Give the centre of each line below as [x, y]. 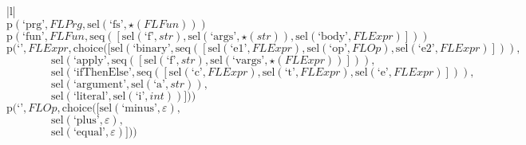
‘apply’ [90, 60]
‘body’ [333, 36]
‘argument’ [100, 84]
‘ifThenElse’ [102, 72]
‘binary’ [152, 48]
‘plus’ [86, 120]
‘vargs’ [249, 60]
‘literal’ [91, 96]
